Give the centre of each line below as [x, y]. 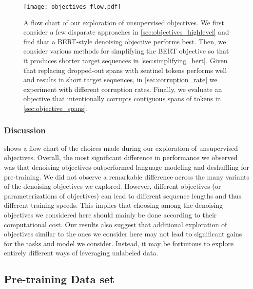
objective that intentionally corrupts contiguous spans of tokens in [122, 99]
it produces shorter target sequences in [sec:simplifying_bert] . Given [126, 61]
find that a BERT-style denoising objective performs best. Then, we [125, 41]
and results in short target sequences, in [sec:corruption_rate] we [120, 80]
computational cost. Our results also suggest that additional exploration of [116, 224]
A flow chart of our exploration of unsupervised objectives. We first [124, 22]
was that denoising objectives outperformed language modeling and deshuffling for [126, 167]
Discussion [25, 130]
